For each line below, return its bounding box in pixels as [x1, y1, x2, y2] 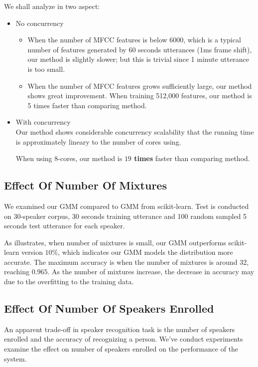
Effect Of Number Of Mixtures [4, 178, 167, 193]
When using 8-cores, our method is [15, 153, 123, 164]
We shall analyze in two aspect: [4, 1, 100, 11]
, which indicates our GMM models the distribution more [58, 247, 233, 257]
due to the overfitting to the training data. [4, 276, 134, 287]
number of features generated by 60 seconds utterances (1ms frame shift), [27, 44, 252, 54]
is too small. [27, 63, 65, 74]
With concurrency [15, 117, 71, 127]
